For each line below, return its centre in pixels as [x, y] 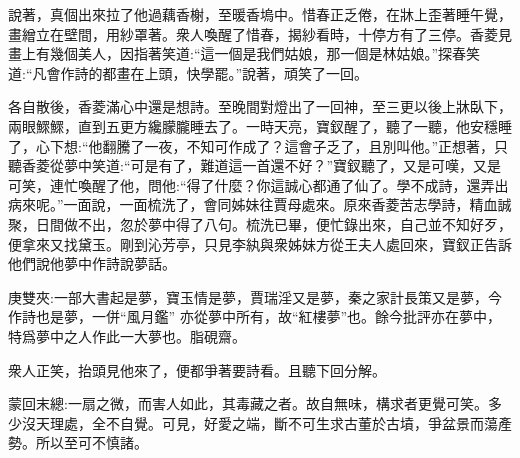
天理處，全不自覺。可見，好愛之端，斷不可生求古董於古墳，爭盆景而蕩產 [273, 422]
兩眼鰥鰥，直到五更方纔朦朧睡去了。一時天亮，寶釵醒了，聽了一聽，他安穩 [253, 125]
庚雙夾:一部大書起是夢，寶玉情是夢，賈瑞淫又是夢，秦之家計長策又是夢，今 [255, 296]
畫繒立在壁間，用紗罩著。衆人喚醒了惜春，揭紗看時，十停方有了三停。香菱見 [260, 33]
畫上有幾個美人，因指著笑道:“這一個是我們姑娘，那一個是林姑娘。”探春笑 [244, 53]
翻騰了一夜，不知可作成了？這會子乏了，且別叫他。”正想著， [298, 145]
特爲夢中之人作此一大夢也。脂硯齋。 [127, 335]
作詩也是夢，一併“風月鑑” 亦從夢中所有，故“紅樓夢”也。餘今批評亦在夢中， [255, 316]
